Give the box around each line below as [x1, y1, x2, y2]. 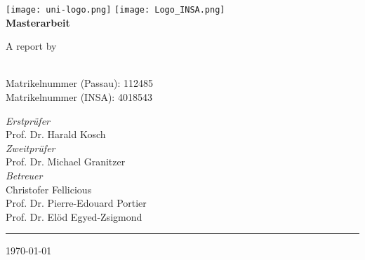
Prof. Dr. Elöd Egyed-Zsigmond [6, 209, 142, 224]
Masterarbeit [6, 15, 70, 29]
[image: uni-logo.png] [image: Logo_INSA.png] [6, 5, 225, 15]
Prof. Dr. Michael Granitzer [6, 154, 126, 169]
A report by [6, 39, 57, 53]
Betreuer [6, 168, 43, 182]
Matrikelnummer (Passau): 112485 [6, 76, 154, 90]
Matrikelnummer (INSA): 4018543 [6, 90, 152, 104]
